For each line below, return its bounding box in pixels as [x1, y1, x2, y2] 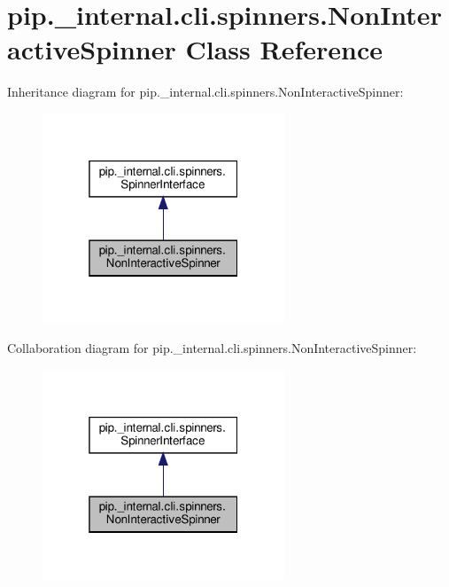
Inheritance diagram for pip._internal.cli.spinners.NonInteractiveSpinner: [7, 82, 404, 101]
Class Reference [185, 31, 383, 67]
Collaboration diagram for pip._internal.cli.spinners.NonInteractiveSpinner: [7, 339, 417, 357]
